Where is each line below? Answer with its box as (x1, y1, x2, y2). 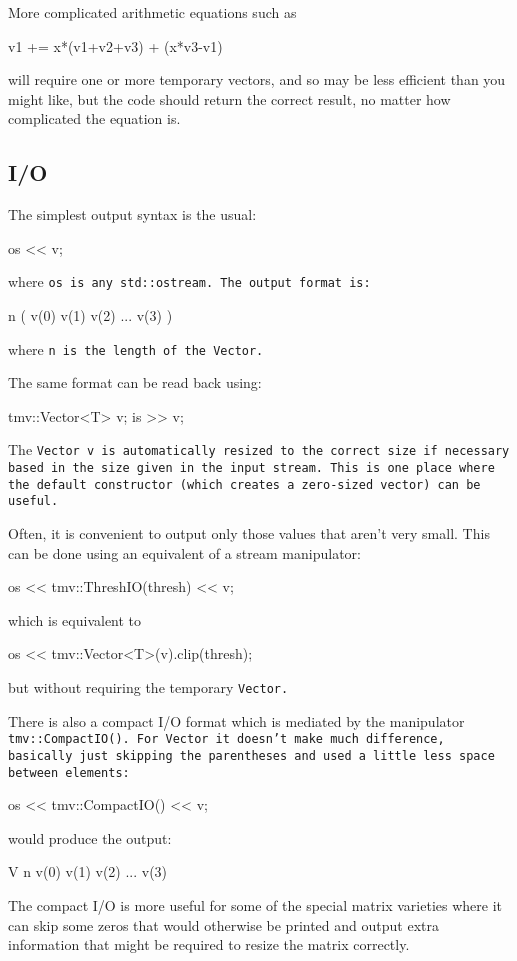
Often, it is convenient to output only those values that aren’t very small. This (8, 523, 490, 544)
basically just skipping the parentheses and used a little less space (8, 748, 495, 763)
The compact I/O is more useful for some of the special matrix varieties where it (8, 895, 503, 916)
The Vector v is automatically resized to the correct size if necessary (8, 439, 510, 460)
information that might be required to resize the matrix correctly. (8, 934, 410, 955)
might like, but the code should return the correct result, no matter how (8, 88, 451, 109)
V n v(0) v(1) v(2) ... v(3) (8, 861, 168, 882)
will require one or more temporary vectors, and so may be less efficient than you (8, 69, 506, 90)
